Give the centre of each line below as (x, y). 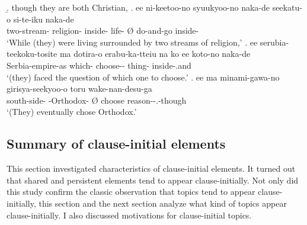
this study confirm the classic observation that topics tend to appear (131, 192)
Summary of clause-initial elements (116, 144)
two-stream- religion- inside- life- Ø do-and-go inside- (103, 30)
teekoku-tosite (32, 54)
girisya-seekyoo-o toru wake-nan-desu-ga (79, 89)
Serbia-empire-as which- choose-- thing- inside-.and (99, 65)
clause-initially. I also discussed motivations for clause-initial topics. (129, 215)
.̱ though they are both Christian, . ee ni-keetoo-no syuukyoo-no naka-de (138, 7)
